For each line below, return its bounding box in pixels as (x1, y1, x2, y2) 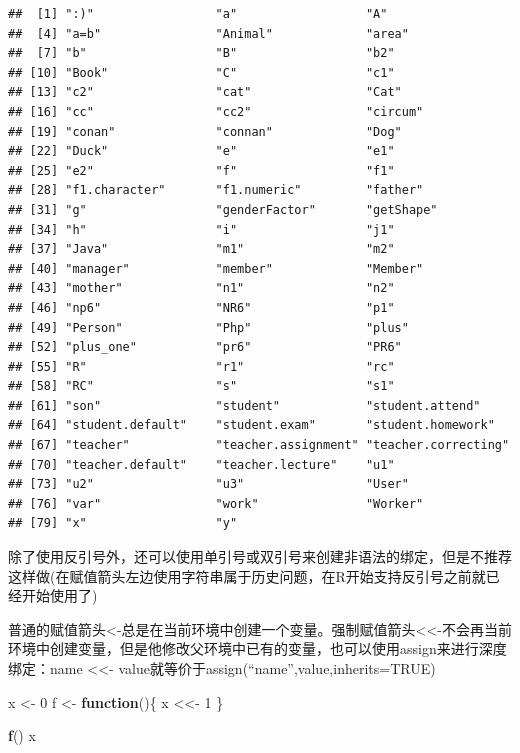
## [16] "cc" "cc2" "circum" (8, 104, 424, 119)
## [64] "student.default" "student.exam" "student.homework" (8, 418, 495, 433)
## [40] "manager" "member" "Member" (8, 261, 424, 276)
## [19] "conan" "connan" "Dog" (8, 124, 402, 139)
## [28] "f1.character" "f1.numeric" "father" (8, 183, 424, 198)
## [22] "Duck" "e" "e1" (8, 144, 395, 159)
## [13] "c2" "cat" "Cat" (8, 85, 402, 100)
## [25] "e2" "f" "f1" (8, 163, 395, 178)
